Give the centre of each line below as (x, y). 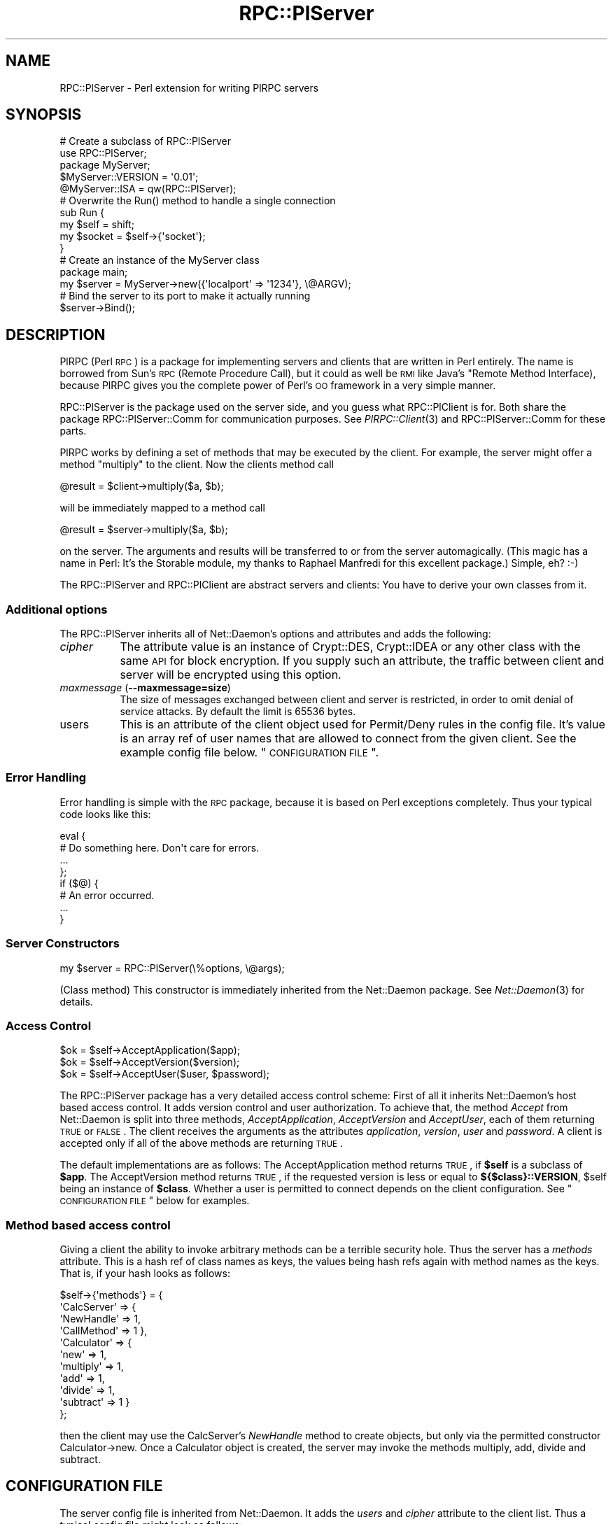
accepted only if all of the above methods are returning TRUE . (202, 1143)
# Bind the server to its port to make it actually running (185, 296)
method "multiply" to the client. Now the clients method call (197, 465)
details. (76, 1001)
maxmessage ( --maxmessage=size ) (145, 688)
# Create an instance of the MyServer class (160, 260)
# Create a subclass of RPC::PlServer (145, 141)
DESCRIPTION (56, 334)
